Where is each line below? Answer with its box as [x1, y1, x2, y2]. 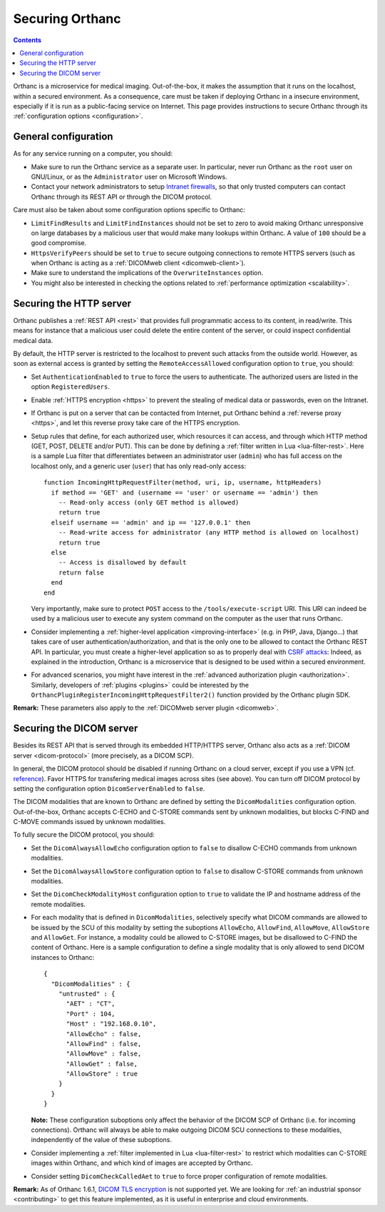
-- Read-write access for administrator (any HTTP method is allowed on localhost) [58, 529, 360, 537]
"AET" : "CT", [66, 1000, 115, 1008]
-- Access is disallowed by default [58, 558, 187, 567]
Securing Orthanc [13, 11, 121, 26]
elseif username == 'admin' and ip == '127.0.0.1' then [51, 518, 251, 527]
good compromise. [31, 239, 87, 247]
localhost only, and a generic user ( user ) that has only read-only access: [31, 462, 246, 470]
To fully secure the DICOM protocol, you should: [13, 830, 155, 839]
